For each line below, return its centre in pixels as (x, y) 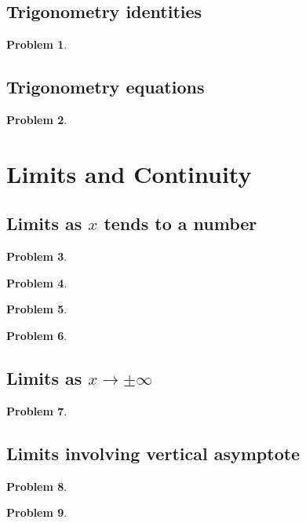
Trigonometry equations (106, 87)
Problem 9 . (37, 512)
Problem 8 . (37, 486)
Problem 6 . (37, 335)
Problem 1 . (37, 44)
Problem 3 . (37, 256)
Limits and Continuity (129, 173)
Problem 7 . (37, 410)
